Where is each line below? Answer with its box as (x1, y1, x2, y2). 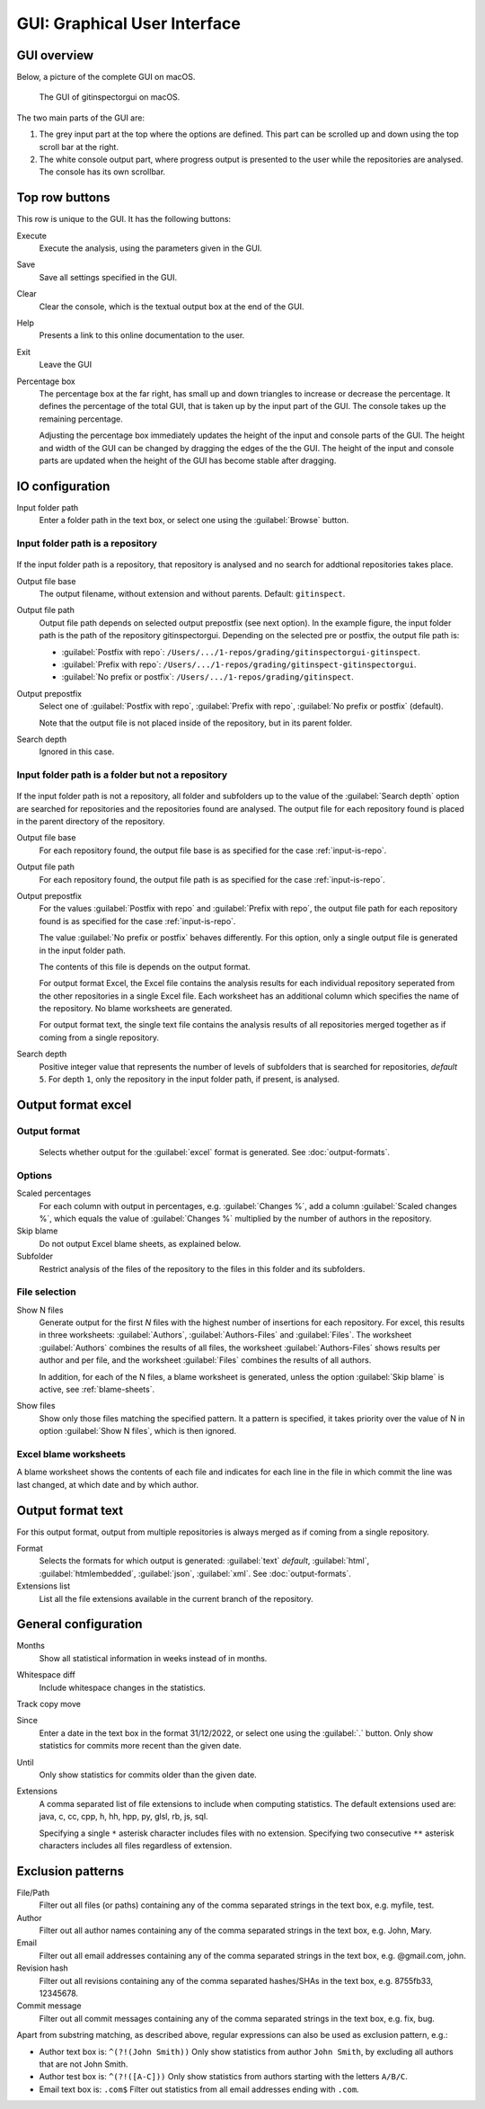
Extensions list (16, 1580, 71, 1591)
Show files (16, 1401, 56, 1411)
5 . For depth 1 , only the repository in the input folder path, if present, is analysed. (39, 1074, 340, 1085)
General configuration (16, 1616, 143, 1632)
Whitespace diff (16, 1669, 75, 1680)
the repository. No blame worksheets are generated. (39, 1003, 233, 1014)
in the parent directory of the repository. (16, 816, 165, 827)
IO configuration (16, 478, 110, 494)
